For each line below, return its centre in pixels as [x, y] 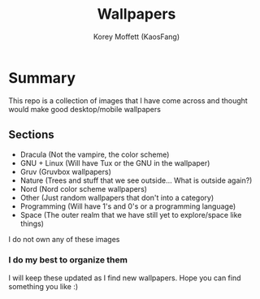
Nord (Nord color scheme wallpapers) [84, 188]
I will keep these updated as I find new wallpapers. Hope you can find [125, 278]
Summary [42, 78]
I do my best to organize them [68, 260]
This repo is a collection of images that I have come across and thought [128, 100]
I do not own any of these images [64, 239]
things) [32, 223]
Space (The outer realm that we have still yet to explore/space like [131, 214]
